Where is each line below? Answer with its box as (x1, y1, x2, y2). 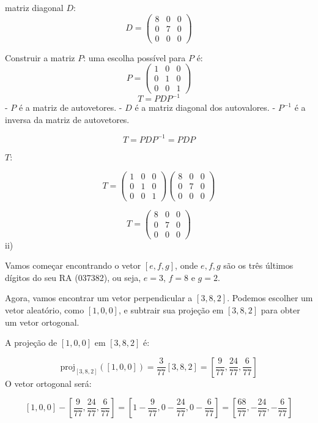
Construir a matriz (5, 51, 75, 64)
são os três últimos (223, 259, 294, 272)
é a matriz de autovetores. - (18, 101, 122, 113)
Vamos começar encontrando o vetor (5, 259, 141, 272)
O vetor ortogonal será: (5, 376, 92, 389)
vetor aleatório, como (5, 303, 84, 316)
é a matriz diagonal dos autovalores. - (135, 101, 276, 113)
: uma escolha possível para (83, 51, 186, 64)
